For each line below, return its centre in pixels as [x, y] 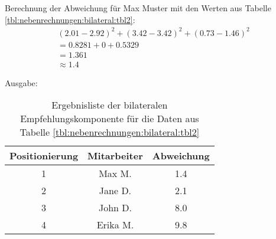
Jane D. [115, 191]
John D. [115, 208]
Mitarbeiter [115, 156]
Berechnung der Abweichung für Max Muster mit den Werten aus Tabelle [138, 8]
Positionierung [44, 156]
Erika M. [115, 225]
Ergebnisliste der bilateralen [110, 105]
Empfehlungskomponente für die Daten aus [110, 119]
